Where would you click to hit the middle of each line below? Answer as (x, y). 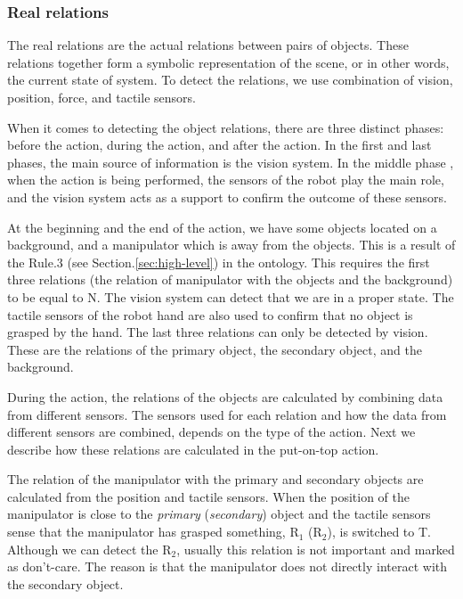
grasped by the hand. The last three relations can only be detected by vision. (218, 332)
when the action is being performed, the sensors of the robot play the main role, (226, 180)
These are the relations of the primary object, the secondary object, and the (215, 349)
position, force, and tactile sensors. (102, 97)
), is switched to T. (379, 532)
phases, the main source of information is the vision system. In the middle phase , (231, 162)
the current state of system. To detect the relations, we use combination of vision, (230, 80)
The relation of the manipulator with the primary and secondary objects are (215, 479)
